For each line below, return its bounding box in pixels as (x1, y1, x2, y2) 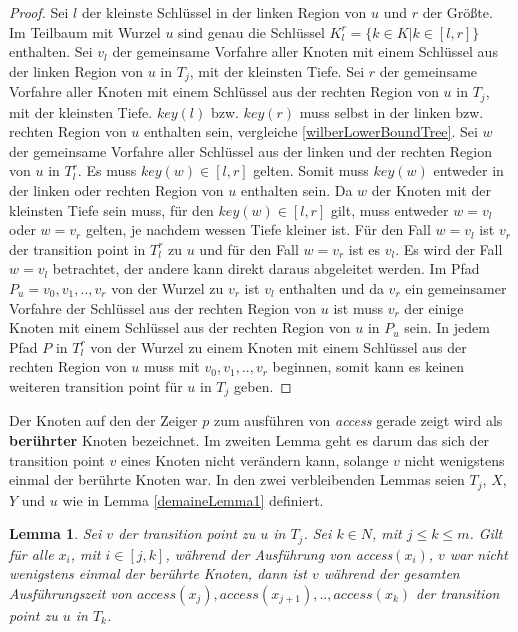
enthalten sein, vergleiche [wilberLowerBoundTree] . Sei (144, 121, 478, 142)
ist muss (333, 297, 384, 318)
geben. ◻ (234, 376, 292, 396)
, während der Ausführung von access (165, 543, 393, 564)
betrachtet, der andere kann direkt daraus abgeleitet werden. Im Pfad (52, 258, 480, 279)
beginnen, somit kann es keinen (272, 356, 465, 377)
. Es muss (77, 160, 137, 181)
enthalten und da (279, 278, 384, 299)
